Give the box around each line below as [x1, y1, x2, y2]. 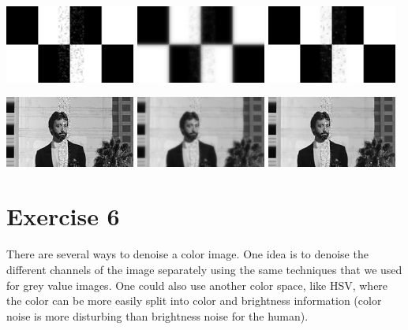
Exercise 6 [6, 200, 120, 232]
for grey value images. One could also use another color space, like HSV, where [6, 276, 388, 293]
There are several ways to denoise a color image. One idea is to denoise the [6, 246, 369, 262]
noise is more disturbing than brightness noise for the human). [6, 307, 309, 324]
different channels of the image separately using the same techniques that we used [6, 261, 402, 277]
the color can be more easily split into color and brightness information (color [6, 292, 382, 309]
